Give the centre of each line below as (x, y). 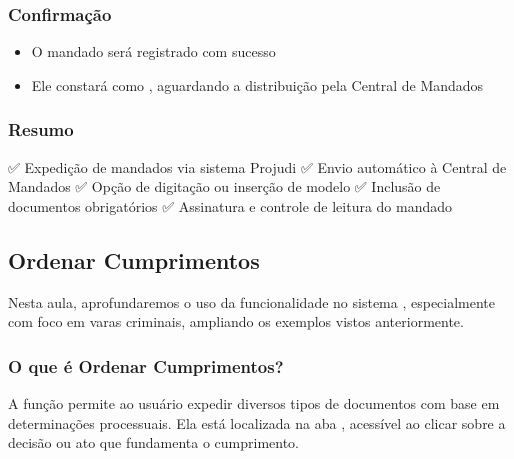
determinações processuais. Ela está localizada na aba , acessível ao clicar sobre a (257, 422)
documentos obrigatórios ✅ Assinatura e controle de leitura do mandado (230, 205)
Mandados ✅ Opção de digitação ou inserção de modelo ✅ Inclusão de (224, 186)
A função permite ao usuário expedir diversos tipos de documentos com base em (254, 403)
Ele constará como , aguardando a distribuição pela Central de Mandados (257, 84)
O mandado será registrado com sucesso (153, 51)
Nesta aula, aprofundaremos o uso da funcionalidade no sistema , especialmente (252, 301)
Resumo (41, 129)
